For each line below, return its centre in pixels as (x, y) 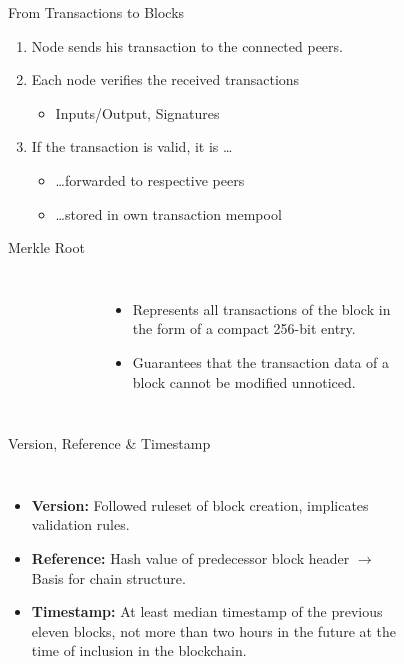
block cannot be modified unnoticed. (244, 381)
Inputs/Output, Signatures (137, 112)
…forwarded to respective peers (150, 179)
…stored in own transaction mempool (168, 213)
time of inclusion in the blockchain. (139, 650)
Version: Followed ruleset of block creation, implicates (200, 504)
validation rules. (80, 524)
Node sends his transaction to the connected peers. (187, 45)
